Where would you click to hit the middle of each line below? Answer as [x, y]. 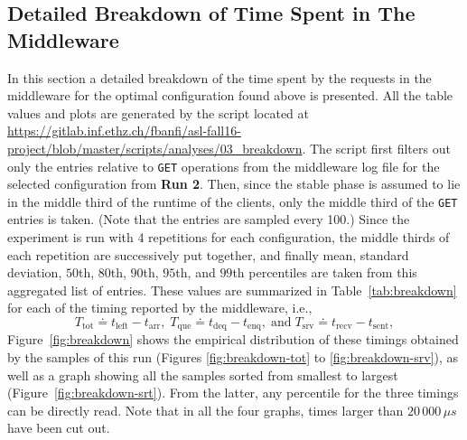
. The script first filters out [376, 148]
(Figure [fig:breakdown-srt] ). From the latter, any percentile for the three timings [233, 393]
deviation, [35, 272]
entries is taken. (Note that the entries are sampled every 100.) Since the [209, 219]
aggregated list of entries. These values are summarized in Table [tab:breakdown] [232, 290]
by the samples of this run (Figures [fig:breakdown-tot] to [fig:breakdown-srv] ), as [233, 357]
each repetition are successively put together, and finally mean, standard [208, 254]
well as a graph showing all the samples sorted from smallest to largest [203, 374]
